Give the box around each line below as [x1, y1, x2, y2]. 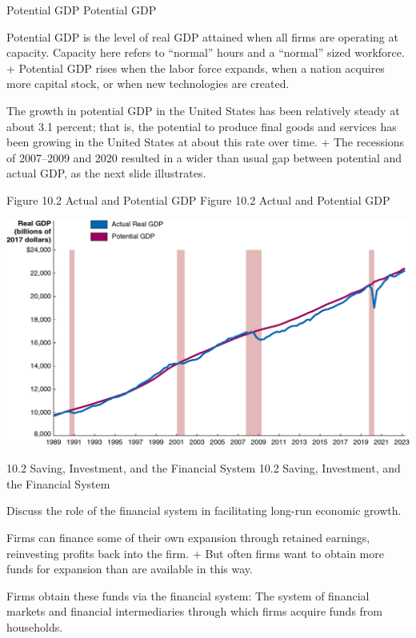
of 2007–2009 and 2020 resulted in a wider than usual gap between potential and [6, 149, 402, 165]
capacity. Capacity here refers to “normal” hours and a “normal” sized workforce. [6, 44, 405, 61]
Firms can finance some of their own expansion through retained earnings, [6, 528, 370, 545]
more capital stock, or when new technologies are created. [6, 75, 290, 92]
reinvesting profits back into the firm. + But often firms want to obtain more [6, 544, 384, 561]
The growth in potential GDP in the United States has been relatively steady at [6, 102, 400, 118]
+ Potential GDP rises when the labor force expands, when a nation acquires [6, 59, 385, 76]
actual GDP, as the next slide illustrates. [6, 165, 206, 181]
